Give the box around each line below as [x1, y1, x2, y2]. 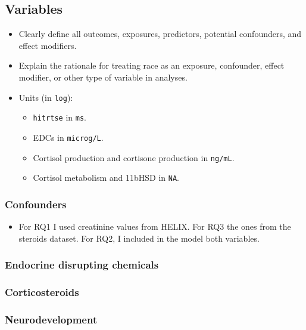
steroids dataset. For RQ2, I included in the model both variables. [18, 232, 260, 244]
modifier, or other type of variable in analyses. [18, 70, 188, 83]
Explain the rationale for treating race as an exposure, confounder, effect [18, 59, 285, 72]
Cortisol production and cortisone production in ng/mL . [33, 151, 235, 164]
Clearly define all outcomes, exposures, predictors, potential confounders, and [18, 27, 302, 40]
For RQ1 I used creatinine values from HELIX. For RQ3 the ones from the [18, 220, 291, 233]
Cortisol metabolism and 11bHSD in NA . [33, 171, 179, 184]
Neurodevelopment [5, 312, 98, 326]
